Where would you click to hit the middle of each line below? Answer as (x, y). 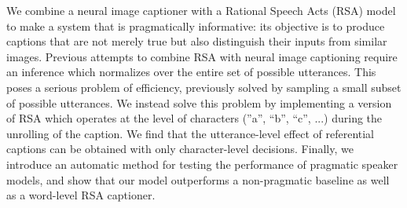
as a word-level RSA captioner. (81, 195)
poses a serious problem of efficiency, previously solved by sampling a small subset (204, 87)
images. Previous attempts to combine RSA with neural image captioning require (202, 56)
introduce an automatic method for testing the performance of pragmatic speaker (202, 164)
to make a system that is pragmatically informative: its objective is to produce (196, 26)
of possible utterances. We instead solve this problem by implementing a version (199, 102)
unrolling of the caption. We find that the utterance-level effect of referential (191, 133)
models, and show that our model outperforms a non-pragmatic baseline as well (198, 179)
